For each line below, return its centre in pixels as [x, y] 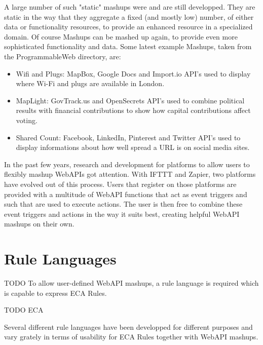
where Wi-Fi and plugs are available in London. [90, 83]
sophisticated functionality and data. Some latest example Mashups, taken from [128, 46]
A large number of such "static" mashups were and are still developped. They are [130, 7]
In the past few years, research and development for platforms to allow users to [127, 164]
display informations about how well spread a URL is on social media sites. [133, 147]
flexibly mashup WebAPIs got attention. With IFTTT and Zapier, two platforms [130, 174]
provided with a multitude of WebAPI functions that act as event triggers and [126, 194]
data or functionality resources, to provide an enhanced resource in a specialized [128, 27]
